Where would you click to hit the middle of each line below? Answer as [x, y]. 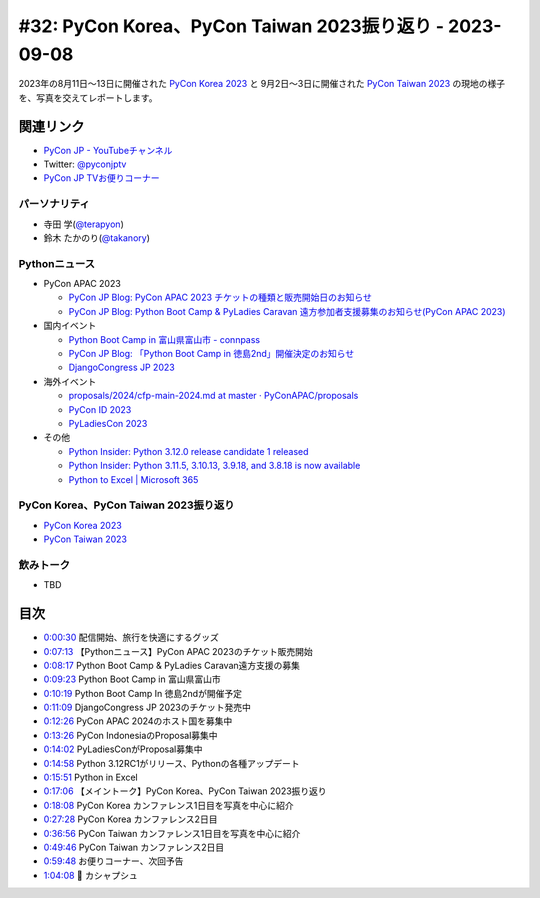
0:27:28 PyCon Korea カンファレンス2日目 [130, 819]
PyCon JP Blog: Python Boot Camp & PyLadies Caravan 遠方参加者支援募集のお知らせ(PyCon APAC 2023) [287, 311]
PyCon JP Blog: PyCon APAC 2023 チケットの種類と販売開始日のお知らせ [220, 297]
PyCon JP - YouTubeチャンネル [108, 150]
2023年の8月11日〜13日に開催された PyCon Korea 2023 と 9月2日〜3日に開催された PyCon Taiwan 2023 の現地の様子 [262, 84]
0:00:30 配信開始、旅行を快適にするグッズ [131, 637]
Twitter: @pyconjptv [85, 164]
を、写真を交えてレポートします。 [88, 97]
